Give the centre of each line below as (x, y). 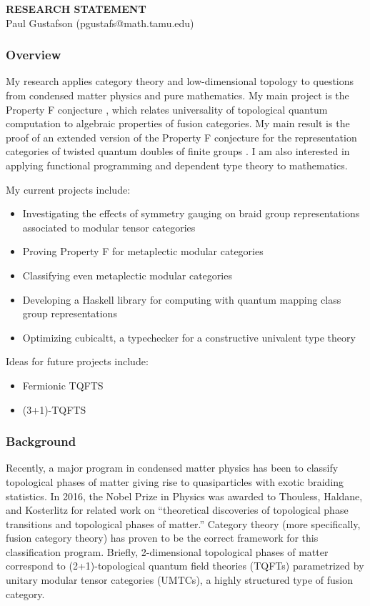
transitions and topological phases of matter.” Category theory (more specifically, (183, 523)
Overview (34, 55)
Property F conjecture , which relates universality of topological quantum (167, 109)
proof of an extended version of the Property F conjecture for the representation (181, 137)
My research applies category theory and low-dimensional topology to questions (180, 81)
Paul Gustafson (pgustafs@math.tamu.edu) (100, 23)
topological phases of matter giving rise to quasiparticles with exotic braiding (175, 481)
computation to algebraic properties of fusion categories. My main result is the (178, 123)
